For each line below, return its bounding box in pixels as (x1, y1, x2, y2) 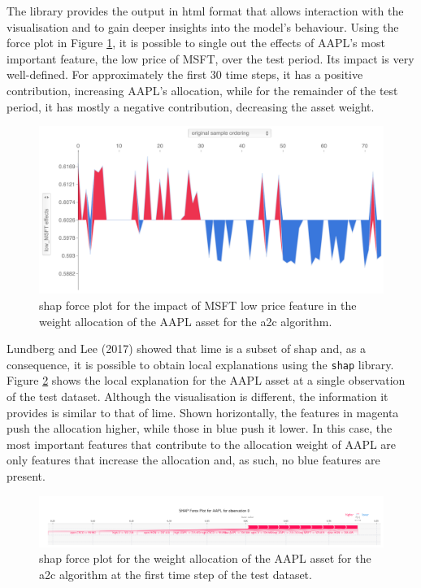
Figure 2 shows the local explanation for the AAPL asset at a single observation (7, 372, 406, 389)
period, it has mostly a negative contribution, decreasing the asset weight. (7, 98, 375, 115)
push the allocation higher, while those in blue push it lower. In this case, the (7, 420, 393, 437)
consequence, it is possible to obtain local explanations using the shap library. (7, 355, 394, 372)
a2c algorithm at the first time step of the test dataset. (39, 566, 312, 583)
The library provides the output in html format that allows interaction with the (7, 2, 404, 19)
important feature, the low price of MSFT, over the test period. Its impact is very (7, 50, 414, 67)
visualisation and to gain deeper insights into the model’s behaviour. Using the (7, 18, 399, 35)
